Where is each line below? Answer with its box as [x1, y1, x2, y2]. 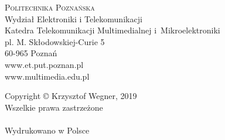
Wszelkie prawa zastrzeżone [5, 101, 103, 113]
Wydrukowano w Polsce [5, 124, 90, 136]
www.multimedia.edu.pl [5, 70, 90, 82]
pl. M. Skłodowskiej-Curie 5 [5, 35, 105, 47]
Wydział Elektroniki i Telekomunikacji [5, 12, 142, 25]
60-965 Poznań [5, 47, 57, 59]
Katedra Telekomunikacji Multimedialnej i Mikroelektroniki [5, 24, 220, 36]
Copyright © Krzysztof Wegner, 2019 [5, 90, 137, 102]
